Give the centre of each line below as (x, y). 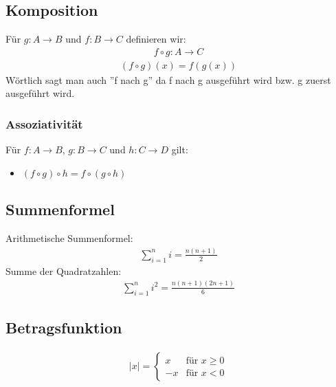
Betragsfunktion (64, 327)
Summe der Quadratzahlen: (64, 270)
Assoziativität (44, 123)
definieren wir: (156, 39)
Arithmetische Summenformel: (69, 238)
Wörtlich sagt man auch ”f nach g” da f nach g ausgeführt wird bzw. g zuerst (168, 79)
